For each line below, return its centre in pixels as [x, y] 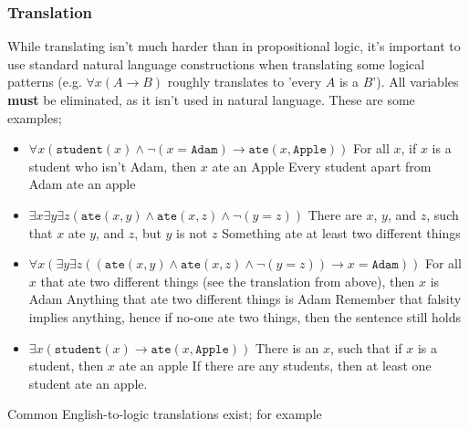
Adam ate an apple [82, 184]
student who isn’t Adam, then [113, 166]
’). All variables [416, 82]
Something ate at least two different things [341, 232]
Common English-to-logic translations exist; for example [165, 414]
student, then [66, 366]
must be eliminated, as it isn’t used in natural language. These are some [211, 99]
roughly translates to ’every [245, 82]
